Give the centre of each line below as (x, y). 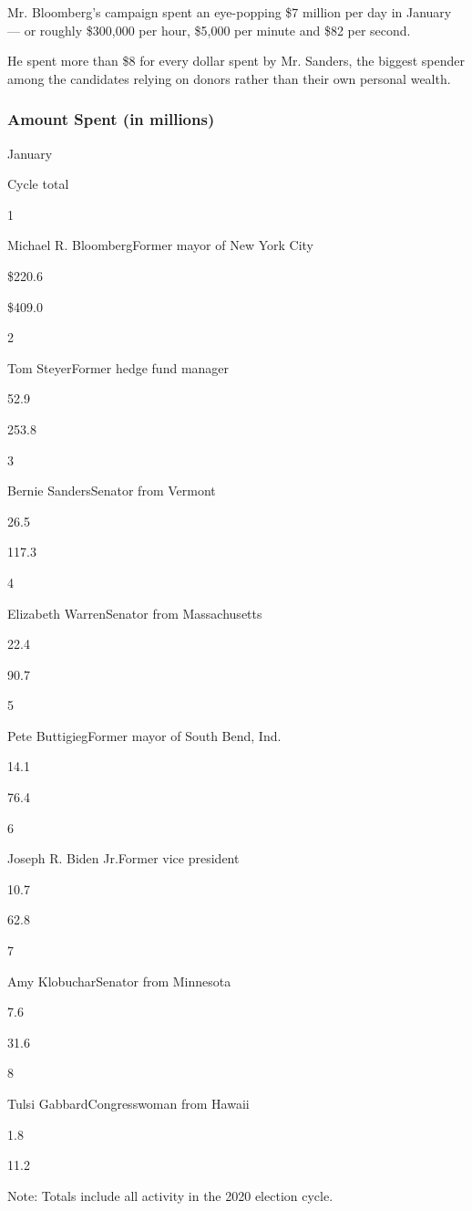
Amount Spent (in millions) (111, 119)
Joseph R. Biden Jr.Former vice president (123, 858)
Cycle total (38, 184)
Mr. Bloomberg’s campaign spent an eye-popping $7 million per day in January (230, 12)
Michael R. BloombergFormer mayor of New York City (160, 245)
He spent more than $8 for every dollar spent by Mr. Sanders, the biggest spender (236, 61)
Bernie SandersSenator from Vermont (112, 491)
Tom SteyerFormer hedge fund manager (118, 367)
